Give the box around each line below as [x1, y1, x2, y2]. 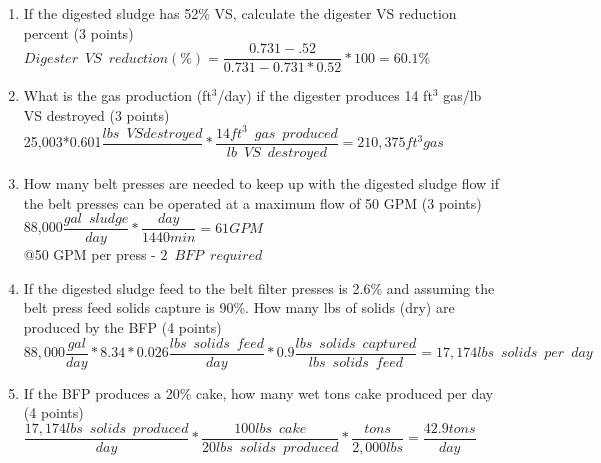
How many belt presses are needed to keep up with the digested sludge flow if [23, 173, 500, 193]
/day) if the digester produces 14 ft [217, 85, 433, 106]
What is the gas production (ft [23, 85, 212, 106]
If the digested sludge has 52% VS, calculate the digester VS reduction [23, 3, 457, 23]
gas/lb [443, 85, 482, 106]
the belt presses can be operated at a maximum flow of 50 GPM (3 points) [23, 192, 482, 213]
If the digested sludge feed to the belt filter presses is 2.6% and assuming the [23, 277, 495, 298]
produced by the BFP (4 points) [23, 317, 222, 338]
